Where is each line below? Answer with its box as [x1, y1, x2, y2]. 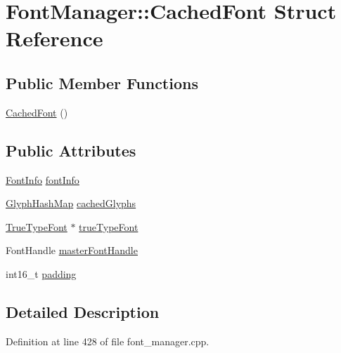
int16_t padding [6, 266, 77, 281]
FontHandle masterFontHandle [6, 243, 138, 258]
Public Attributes [6, 139, 136, 161]
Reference [6, 24, 103, 53]
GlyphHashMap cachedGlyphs [6, 196, 136, 211]
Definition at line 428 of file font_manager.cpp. [6, 333, 210, 348]
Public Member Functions [6, 72, 198, 93]
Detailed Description [6, 300, 160, 322]
